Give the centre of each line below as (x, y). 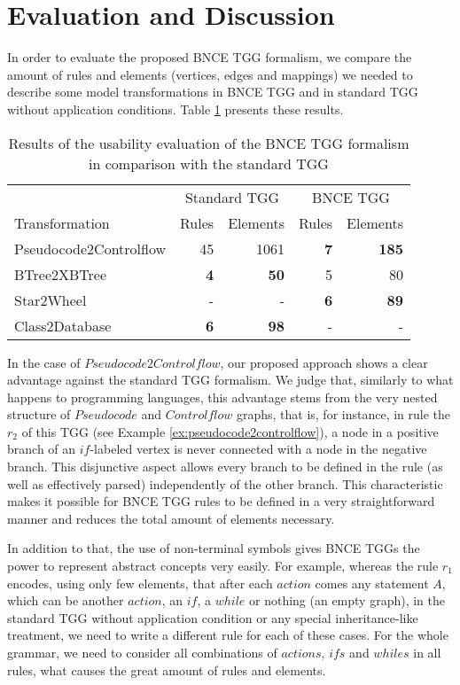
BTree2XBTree (61, 274)
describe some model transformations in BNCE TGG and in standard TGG (213, 92)
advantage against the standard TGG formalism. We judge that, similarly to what (230, 380)
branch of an (42, 449)
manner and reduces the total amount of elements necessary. (171, 518)
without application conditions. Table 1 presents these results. (175, 109)
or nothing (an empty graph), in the (347, 600)
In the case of (44, 362)
